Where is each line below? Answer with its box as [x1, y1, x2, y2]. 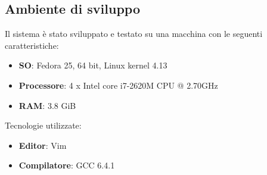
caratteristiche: [5, 39, 59, 51]
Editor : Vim [18, 139, 67, 151]
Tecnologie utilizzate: [5, 119, 82, 132]
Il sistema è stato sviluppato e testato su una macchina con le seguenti [5, 27, 263, 40]
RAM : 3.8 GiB [18, 99, 76, 111]
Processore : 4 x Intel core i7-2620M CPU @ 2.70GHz [18, 79, 218, 91]
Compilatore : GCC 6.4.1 [18, 159, 115, 171]
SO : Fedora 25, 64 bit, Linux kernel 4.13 [18, 59, 167, 71]
